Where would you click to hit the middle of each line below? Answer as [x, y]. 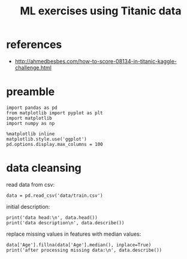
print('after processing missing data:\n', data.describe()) [84, 250]
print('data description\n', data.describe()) [65, 223]
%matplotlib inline [31, 134]
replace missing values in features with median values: [74, 234]
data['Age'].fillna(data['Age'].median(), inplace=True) [79, 245]
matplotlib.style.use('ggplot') [46, 139]
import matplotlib [29, 118]
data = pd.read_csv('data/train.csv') [55, 196]
